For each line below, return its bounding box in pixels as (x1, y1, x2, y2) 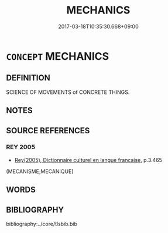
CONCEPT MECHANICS (6, 49, 109, 63)
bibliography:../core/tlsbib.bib (6, 221, 78, 228)
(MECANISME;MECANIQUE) (6, 168, 74, 175)
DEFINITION (6, 73, 51, 83)
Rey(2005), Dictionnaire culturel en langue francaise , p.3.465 (14, 156, 163, 163)
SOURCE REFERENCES (6, 126, 90, 136)
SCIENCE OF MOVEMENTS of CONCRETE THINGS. (6, 89, 130, 96)
